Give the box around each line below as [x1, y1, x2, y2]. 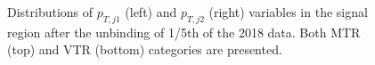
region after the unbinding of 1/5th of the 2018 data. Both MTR [7, 22, 361, 41]
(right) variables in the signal [208, 3, 368, 20]
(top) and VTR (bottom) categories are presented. [7, 40, 282, 59]
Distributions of [7, 3, 94, 20]
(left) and [125, 3, 177, 20]
